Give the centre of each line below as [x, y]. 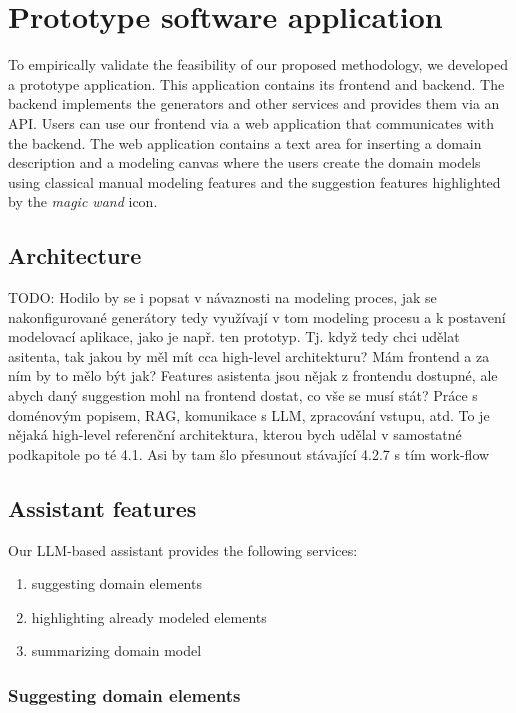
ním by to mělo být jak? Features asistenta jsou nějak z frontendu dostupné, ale [253, 375]
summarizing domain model [116, 650]
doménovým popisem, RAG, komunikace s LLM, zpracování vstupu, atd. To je [249, 414]
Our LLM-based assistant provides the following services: [183, 549]
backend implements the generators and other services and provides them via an [254, 103]
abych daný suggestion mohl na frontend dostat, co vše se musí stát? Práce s [243, 395]
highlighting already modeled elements [149, 616]
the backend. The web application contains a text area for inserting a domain [245, 142]
